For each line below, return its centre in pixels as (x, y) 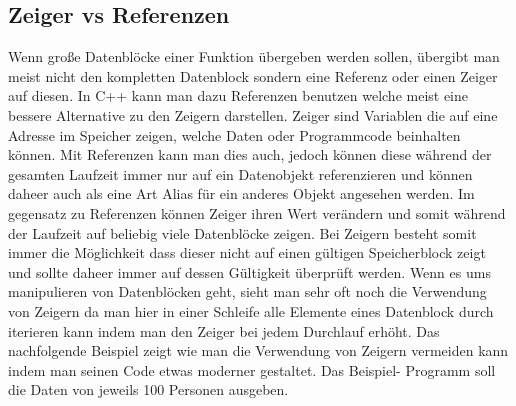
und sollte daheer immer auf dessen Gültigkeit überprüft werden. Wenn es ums (249, 271)
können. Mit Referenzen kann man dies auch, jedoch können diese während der (250, 154)
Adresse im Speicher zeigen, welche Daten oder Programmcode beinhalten (234, 134)
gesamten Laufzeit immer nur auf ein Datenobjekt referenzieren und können (240, 173)
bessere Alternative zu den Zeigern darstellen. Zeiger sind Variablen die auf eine (253, 114)
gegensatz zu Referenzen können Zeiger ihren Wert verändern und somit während (257, 212)
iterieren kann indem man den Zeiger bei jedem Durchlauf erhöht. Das (224, 330)
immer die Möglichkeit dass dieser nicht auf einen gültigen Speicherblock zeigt (247, 252)
